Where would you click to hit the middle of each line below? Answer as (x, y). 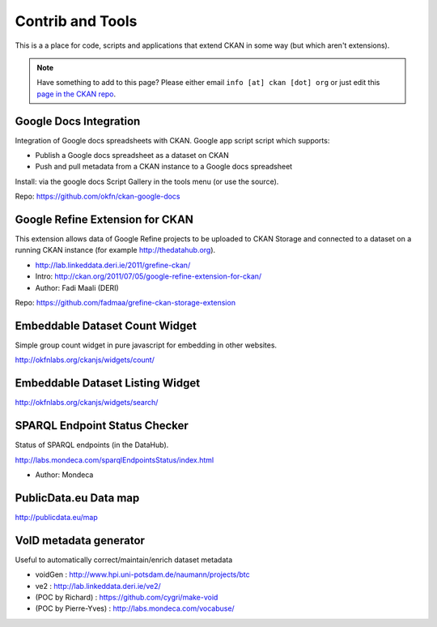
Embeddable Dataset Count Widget (106, 325)
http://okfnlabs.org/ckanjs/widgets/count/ (85, 360)
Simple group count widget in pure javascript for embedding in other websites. (146, 345)
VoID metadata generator (80, 540)
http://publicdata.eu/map (57, 517)
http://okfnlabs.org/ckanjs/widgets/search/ (87, 403)
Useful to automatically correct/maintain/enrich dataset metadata (124, 560)
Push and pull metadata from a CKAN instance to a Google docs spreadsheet (164, 167)
